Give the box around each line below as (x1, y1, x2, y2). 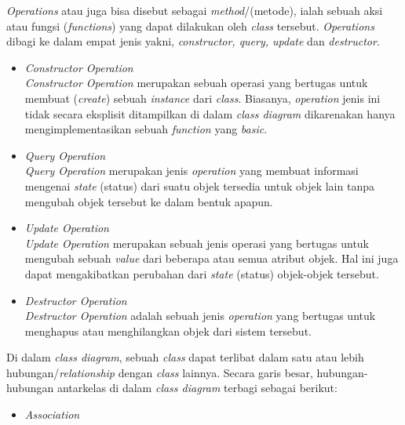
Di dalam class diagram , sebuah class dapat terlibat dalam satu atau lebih (6, 349, 364, 365)
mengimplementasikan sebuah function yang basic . (24, 121, 268, 137)
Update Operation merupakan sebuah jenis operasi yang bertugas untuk (24, 234, 369, 251)
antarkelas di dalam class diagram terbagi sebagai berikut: (57, 380, 337, 396)
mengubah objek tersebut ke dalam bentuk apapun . (24, 193, 273, 209)
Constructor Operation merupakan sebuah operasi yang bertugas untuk (24, 74, 368, 91)
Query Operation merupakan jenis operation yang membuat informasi (24, 162, 359, 179)
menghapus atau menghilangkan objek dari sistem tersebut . (24, 322, 312, 339)
